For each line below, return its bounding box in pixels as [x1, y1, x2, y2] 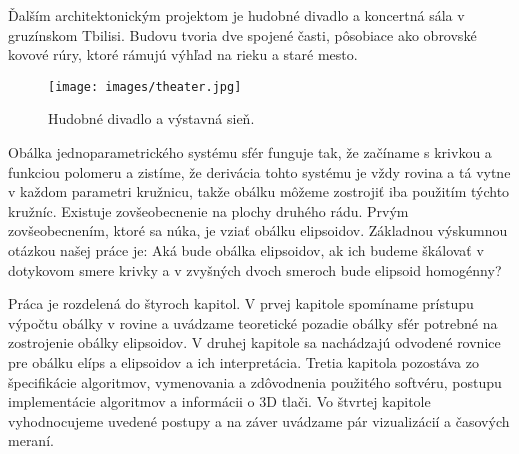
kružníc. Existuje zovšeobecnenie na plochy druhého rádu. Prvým [8, 200, 409, 221]
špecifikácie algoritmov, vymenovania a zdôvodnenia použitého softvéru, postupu [8, 371, 502, 392]
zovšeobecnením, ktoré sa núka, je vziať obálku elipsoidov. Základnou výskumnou [8, 220, 508, 241]
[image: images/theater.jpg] [48, 79, 242, 94]
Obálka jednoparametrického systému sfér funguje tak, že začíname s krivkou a [8, 142, 492, 163]
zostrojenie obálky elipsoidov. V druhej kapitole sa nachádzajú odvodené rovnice [8, 332, 501, 353]
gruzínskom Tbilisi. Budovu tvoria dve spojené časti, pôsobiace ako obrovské [8, 24, 477, 45]
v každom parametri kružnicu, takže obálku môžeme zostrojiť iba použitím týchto [8, 181, 510, 202]
